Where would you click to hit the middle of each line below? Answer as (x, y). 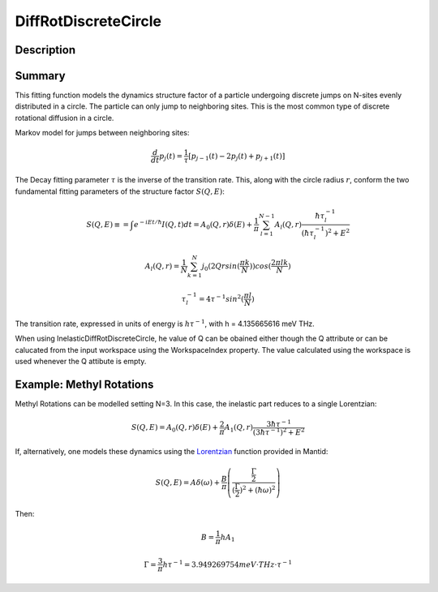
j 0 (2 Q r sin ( (221, 267)
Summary (40, 76)
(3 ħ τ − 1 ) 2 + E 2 (279, 431)
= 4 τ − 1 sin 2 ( (221, 298)
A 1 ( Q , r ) (238, 428)
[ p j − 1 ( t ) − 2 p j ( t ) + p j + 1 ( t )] (236, 157)
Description (45, 50)
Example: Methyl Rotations (84, 384)
